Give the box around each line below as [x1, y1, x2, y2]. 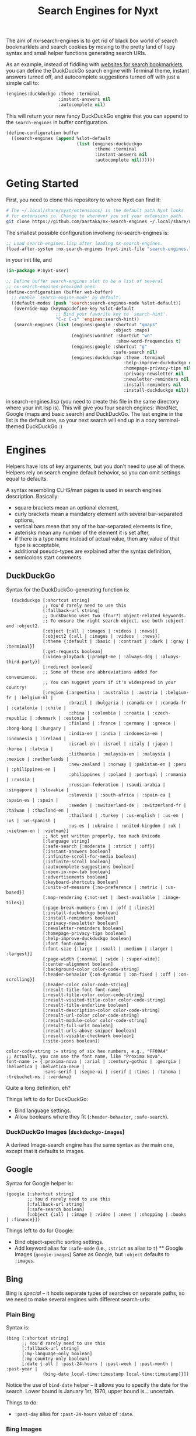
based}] [6, 890, 25, 895]
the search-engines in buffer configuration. [6, 118, 109, 125]
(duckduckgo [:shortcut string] [11, 597, 90, 604]
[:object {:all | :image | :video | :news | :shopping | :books [27, 1212, 187, 1218]
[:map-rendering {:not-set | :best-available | [43, 895, 160, 901]
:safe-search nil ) [113, 349, 158, 355]
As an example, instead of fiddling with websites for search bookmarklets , [6, 61, 184, 68]
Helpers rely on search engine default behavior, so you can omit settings [6, 469, 181, 476]
